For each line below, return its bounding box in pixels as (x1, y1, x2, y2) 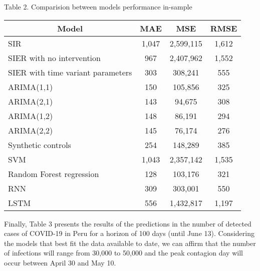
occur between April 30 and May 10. (4, 257, 116, 267)
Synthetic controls (8, 138, 71, 150)
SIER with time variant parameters (8, 66, 132, 78)
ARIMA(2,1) (8, 95, 53, 107)
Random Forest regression (8, 167, 99, 179)
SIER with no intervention (8, 51, 101, 63)
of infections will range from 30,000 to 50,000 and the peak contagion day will (4, 247, 243, 258)
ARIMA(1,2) (8, 109, 53, 121)
